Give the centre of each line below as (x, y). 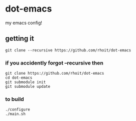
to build (15, 99)
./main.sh (16, 114)
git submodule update (28, 87)
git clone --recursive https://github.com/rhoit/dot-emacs (68, 50)
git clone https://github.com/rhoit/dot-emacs (55, 74)
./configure (18, 110)
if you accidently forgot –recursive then (54, 63)
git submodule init (26, 82)
